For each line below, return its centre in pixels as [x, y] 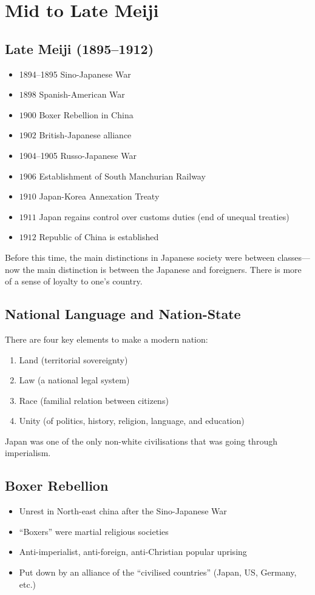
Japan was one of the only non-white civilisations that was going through [141, 441]
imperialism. [28, 453]
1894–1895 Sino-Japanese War [75, 74]
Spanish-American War [82, 94]
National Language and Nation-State [123, 314]
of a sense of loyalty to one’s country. [74, 281]
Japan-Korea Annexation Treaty [99, 196]
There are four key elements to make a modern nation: [107, 339]
